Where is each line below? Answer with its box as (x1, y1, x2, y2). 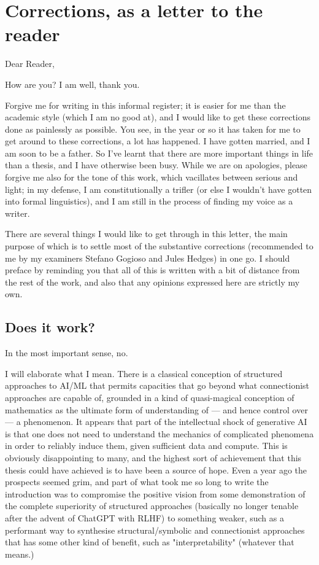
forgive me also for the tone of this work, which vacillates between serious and (5, 171, 298, 184)
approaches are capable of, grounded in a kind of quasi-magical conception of (5, 391, 294, 403)
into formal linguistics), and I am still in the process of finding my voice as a (5, 195, 293, 208)
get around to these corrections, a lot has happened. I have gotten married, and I (5, 134, 310, 147)
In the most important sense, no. (5, 346, 128, 359)
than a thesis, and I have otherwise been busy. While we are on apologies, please (5, 158, 307, 171)
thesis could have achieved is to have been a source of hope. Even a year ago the (5, 463, 307, 476)
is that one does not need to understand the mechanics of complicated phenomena (5, 427, 314, 440)
